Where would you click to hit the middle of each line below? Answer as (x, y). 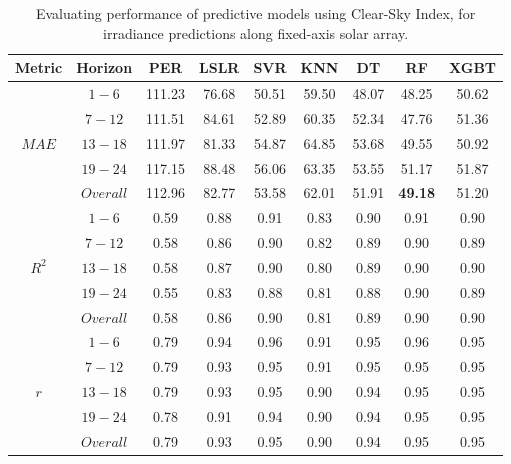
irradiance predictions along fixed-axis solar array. (256, 32)
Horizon (104, 67)
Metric (39, 67)
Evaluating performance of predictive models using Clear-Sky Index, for (255, 13)
